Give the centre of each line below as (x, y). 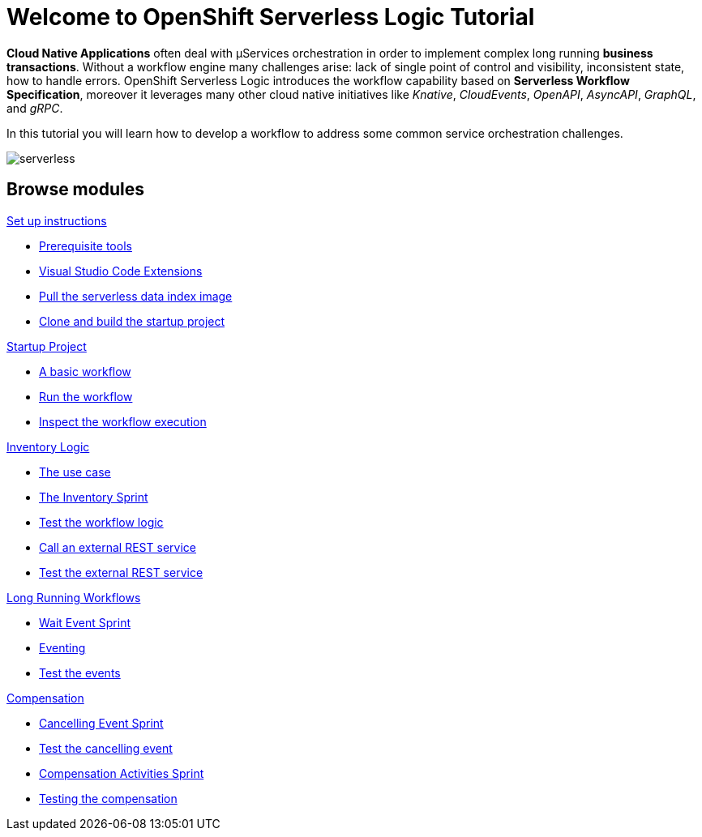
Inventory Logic (48, 446)
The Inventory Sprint (94, 497)
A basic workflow (85, 371)
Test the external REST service (121, 572)
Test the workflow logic (101, 522)
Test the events (80, 673)
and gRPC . (35, 108)
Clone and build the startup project (132, 321)
